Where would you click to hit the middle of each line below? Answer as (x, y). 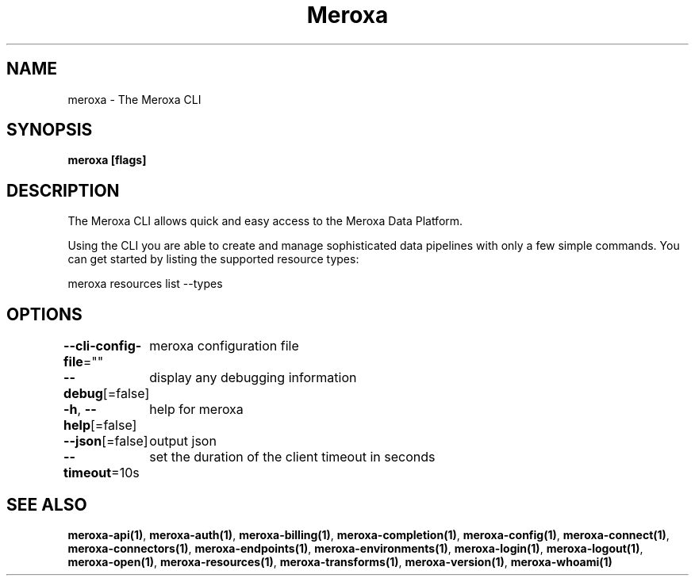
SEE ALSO (47, 504)
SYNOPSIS (50, 130)
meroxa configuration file (224, 346)
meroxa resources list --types (145, 284)
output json (183, 441)
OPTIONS (44, 314)
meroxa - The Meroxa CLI (134, 99)
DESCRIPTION (63, 190)
